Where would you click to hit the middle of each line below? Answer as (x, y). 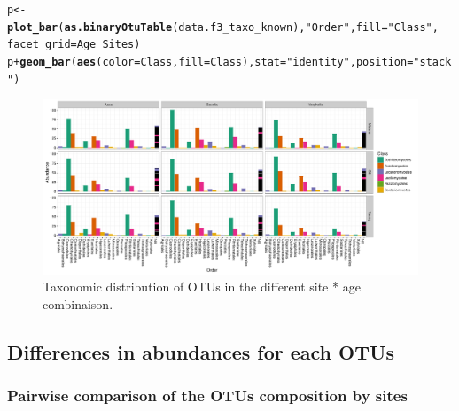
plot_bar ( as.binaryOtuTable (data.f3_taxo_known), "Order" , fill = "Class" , (223, 27)
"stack (432, 62)
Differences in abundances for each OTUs (201, 351)
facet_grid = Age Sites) (74, 45)
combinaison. (78, 303)
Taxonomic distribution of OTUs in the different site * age (202, 287)
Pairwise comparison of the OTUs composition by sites (207, 395)
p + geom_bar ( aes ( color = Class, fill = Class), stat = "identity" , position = (210, 62)
